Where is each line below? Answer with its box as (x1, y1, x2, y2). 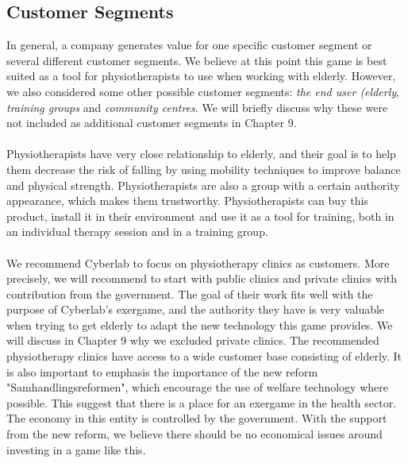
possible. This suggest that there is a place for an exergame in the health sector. (6, 394, 397, 411)
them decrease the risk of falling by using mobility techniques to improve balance (6, 160, 401, 177)
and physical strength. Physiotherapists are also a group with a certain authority (6, 176, 400, 193)
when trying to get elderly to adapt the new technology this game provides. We (6, 316, 393, 333)
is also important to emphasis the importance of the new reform (6, 363, 318, 380)
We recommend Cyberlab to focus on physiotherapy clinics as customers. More (6, 254, 390, 271)
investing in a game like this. (6, 441, 146, 457)
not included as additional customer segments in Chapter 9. (6, 114, 297, 131)
